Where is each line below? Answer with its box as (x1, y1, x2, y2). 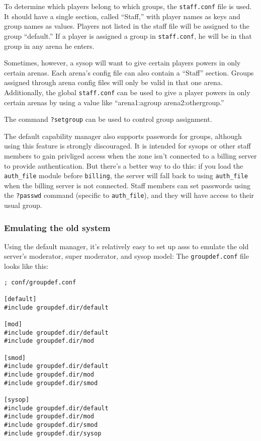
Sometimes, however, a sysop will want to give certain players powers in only (4, 57, 241, 68)
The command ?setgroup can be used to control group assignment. (4, 114, 212, 124)
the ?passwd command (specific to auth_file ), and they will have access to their (4, 190, 254, 200)
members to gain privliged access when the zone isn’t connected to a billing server (4, 150, 257, 161)
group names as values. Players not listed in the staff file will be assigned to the (4, 21, 249, 31)
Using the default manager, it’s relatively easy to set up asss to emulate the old (4, 241, 249, 251)
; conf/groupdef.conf (4, 278, 76, 286)
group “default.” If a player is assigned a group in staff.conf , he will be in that (4, 30, 252, 41)
